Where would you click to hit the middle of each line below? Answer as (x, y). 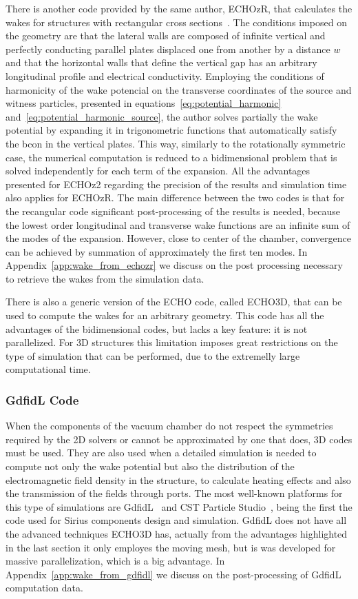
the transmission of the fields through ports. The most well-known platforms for (174, 493)
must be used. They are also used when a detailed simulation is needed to (161, 453)
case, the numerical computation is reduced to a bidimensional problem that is (171, 157)
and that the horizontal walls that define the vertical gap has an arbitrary (161, 62)
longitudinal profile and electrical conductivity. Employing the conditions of (165, 75)
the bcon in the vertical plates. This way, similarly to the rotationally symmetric (176, 143)
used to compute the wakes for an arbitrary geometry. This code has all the (165, 315)
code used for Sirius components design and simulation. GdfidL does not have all (176, 520)
